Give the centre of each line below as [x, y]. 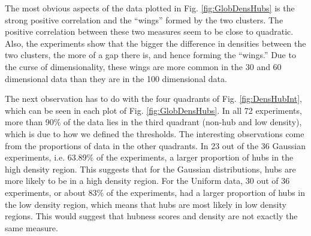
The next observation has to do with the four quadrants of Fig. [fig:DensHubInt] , [153, 99]
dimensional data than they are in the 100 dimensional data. [116, 78]
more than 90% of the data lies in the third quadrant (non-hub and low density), [153, 122]
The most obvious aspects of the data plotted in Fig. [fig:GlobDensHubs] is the [150, 8]
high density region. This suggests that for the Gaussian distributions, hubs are [150, 169]
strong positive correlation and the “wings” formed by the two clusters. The [144, 19]
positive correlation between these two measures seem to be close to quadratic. [149, 31]
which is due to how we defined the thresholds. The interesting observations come [155, 133]
